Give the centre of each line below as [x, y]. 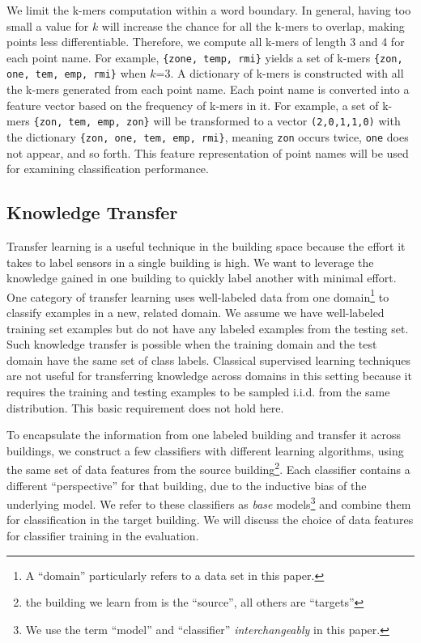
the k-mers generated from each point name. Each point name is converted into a [208, 89]
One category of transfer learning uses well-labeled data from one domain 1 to [198, 295]
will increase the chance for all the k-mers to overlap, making [253, 25]
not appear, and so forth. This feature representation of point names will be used [208, 152]
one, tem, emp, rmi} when [77, 73]
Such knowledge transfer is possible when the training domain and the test [192, 344]
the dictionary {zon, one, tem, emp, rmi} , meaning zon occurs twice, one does [208, 136]
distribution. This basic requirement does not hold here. [145, 407]
